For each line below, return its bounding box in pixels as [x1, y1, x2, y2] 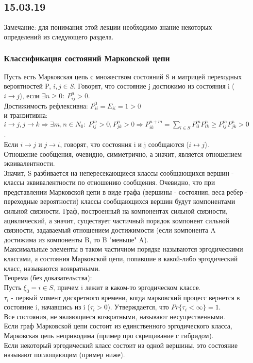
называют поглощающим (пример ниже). [4, 349, 125, 360]
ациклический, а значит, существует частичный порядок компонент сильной [4, 215, 229, 225]
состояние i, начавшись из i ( [4, 302, 90, 312]
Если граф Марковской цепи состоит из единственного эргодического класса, [4, 321, 232, 331]
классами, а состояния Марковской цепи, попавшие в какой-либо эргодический [4, 254, 238, 264]
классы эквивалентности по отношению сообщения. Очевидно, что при [4, 177, 215, 187]
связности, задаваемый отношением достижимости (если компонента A [4, 225, 216, 235]
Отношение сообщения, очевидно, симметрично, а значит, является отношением [4, 148, 242, 159]
